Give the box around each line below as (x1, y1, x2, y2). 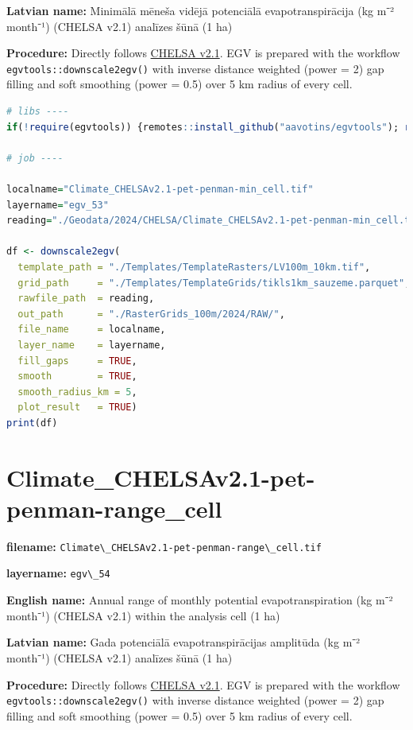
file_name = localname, (17, 324, 166, 336)
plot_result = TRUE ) (17, 402, 137, 414)
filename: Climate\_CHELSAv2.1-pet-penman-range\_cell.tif (6, 538, 322, 554)
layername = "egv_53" (6, 199, 109, 211)
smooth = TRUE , (17, 371, 137, 382)
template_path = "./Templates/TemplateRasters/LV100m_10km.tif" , (17, 261, 371, 273)
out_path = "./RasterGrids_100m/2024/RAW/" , (17, 308, 285, 320)
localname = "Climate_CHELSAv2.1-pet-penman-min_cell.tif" (6, 184, 314, 195)
